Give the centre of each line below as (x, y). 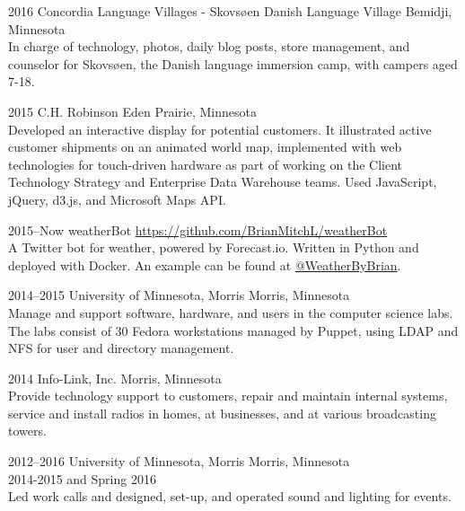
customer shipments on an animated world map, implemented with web (205, 147)
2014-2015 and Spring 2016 (82, 478)
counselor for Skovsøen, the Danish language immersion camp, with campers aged (233, 63)
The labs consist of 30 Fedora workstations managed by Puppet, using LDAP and (233, 330)
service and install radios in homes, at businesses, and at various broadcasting (222, 413)
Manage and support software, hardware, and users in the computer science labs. (231, 312)
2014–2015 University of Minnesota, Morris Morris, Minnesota (179, 295)
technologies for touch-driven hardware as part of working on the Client (206, 164)
